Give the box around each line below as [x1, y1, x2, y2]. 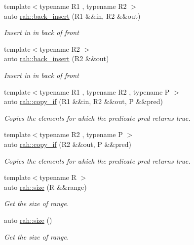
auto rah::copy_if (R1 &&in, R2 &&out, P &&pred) [4, 96, 163, 106]
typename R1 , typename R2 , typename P [39, 86, 170, 97]
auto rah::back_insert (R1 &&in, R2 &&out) [4, 10, 141, 21]
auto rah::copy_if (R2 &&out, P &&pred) [4, 139, 131, 149]
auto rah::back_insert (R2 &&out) [4, 53, 109, 64]
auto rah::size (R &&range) [4, 181, 87, 192]
